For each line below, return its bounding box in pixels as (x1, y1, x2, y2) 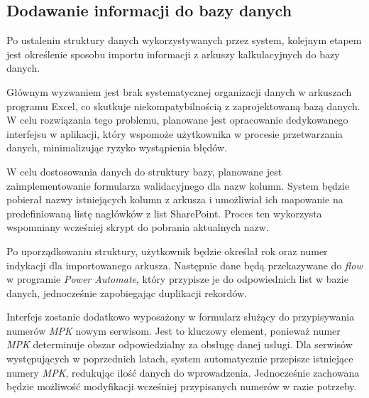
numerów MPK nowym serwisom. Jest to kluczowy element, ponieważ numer (6, 323, 341, 338)
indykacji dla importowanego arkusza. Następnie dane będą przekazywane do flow (6, 257, 363, 272)
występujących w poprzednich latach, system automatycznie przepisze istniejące (6, 351, 353, 366)
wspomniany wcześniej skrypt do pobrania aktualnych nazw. (6, 220, 269, 235)
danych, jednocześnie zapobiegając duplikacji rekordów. (6, 285, 247, 300)
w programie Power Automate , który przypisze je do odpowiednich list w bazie (6, 271, 348, 286)
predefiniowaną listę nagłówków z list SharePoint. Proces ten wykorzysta (6, 205, 322, 220)
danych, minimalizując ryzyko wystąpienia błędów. (6, 140, 227, 155)
